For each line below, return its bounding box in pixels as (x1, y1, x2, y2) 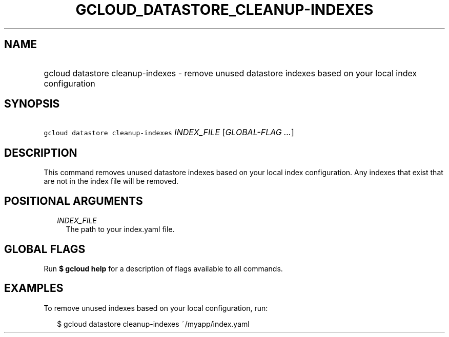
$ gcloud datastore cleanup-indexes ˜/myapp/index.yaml (57, 319, 250, 328)
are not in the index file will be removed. (44, 177, 179, 186)
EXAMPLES (4, 282, 64, 295)
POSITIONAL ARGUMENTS (4, 194, 143, 207)
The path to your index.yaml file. (66, 225, 175, 234)
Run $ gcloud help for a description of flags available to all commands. (44, 264, 283, 273)
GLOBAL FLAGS (4, 242, 86, 256)
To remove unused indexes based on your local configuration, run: (44, 303, 268, 312)
